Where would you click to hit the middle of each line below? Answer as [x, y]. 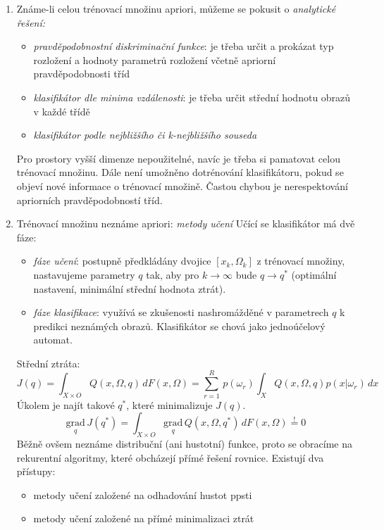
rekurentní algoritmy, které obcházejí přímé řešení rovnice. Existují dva [170, 457]
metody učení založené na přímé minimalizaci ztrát [144, 518]
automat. [53, 340]
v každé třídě [62, 111]
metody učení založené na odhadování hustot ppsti [143, 494]
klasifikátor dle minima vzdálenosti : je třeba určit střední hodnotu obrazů [192, 97]
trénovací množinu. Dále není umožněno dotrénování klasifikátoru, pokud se [180, 172]
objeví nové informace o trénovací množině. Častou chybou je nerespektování [182, 185]
